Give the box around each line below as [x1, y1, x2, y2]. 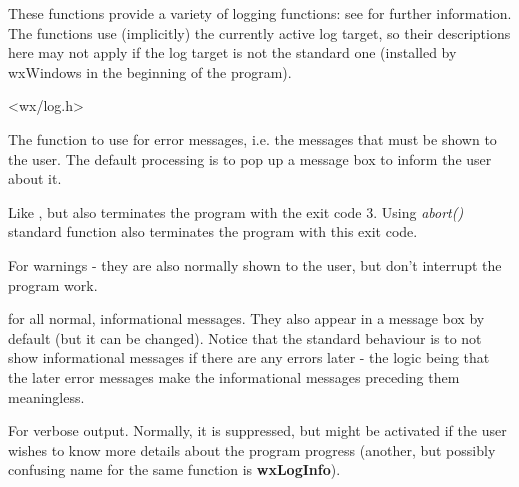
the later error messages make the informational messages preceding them [8, 366, 460, 387]
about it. [8, 168, 62, 189]
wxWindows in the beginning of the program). [8, 61, 292, 82]
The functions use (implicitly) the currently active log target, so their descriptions [8, 22, 511, 43]
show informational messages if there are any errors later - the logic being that [8, 347, 490, 368]
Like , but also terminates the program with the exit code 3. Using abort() [8, 201, 464, 222]
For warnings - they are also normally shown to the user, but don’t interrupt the [8, 254, 502, 275]
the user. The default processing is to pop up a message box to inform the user [8, 148, 492, 169]
